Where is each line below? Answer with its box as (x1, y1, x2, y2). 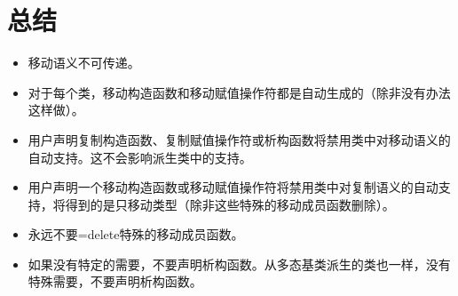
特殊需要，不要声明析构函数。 (28, 272, 202, 291)
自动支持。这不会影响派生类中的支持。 (28, 148, 252, 166)
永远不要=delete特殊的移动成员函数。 (28, 225, 244, 244)
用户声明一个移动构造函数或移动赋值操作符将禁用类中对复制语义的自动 (28, 178, 438, 196)
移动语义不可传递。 (28, 53, 140, 72)
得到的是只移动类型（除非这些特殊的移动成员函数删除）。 (65, 195, 395, 213)
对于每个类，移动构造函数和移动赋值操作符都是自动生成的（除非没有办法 (28, 83, 451, 101)
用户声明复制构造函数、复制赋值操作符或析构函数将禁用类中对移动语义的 (28, 130, 451, 148)
